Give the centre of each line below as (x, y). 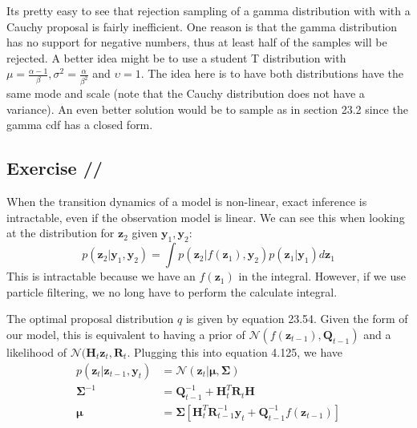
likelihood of (37, 352)
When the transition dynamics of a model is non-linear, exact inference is (187, 202)
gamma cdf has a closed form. (80, 125)
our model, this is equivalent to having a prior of (126, 334)
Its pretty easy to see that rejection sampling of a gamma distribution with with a (208, 10)
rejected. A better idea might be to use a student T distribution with (176, 57)
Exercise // (55, 168)
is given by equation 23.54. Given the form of (297, 319)
